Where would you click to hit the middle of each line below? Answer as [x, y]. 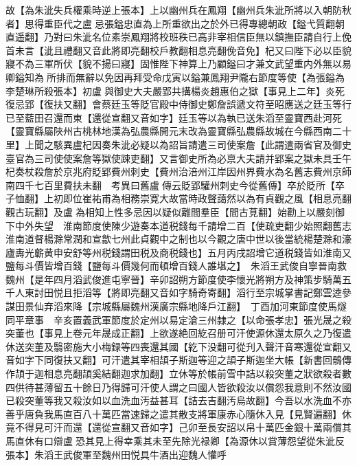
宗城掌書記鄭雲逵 [303, 292]
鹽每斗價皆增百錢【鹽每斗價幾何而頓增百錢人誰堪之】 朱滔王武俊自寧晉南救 [176, 266]
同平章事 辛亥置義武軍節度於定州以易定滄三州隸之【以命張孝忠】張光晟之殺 [178, 319]
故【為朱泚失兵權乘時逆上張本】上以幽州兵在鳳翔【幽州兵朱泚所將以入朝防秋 [178, 10]
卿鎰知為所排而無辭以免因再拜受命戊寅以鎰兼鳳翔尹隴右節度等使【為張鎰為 [175, 77]
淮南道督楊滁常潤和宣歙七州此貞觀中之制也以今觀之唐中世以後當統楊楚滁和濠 [178, 239]
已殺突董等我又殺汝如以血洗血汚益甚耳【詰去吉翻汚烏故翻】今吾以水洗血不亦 [178, 400]
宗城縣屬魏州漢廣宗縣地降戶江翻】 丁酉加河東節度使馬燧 [219, 306]
